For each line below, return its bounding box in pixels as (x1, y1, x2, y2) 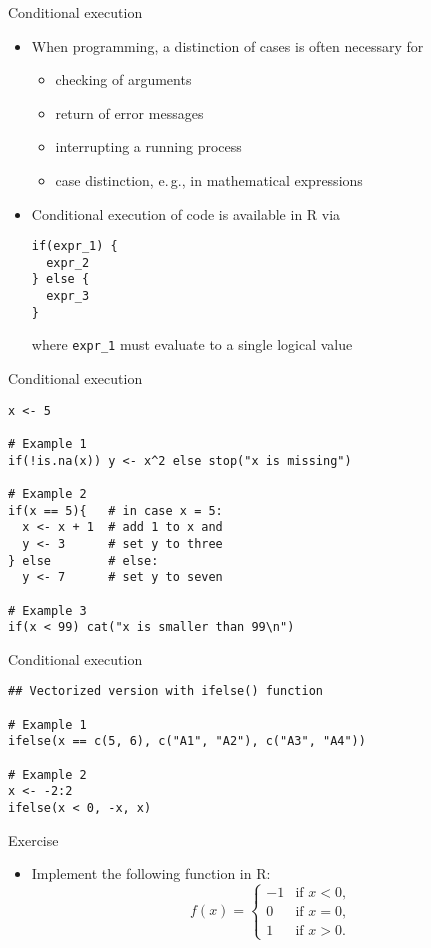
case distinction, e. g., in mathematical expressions (55, 169, 363, 190)
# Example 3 (8, 603, 87, 618)
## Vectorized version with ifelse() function (8, 684, 323, 699)
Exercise (8, 829, 59, 850)
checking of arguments (55, 69, 192, 90)
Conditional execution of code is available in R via (31, 203, 341, 224)
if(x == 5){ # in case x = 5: (8, 503, 223, 518)
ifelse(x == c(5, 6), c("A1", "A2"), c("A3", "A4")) (8, 734, 366, 749)
